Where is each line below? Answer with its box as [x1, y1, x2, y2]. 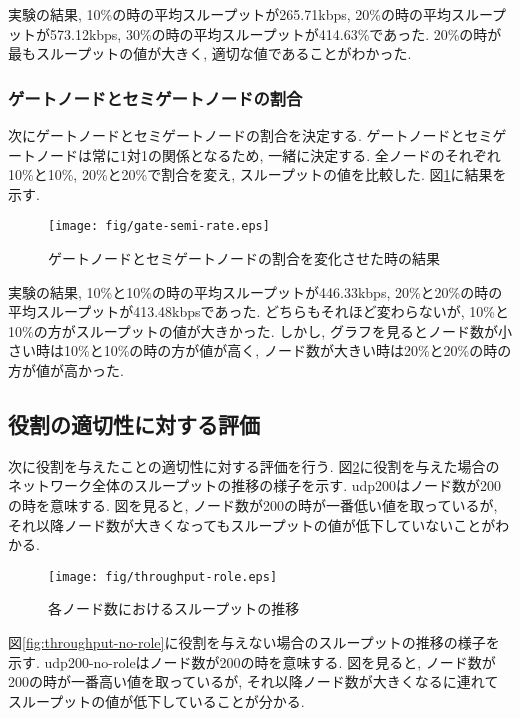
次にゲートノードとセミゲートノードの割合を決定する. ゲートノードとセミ [8, 125, 493, 145]
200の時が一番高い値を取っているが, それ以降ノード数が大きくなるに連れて [8, 671, 499, 692]
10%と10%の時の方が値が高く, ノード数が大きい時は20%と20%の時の [63, 340, 512, 361]
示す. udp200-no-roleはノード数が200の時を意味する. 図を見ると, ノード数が [8, 651, 496, 672]
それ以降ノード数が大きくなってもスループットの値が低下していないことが [8, 514, 496, 535]
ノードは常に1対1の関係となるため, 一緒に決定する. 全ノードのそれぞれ [35, 144, 501, 165]
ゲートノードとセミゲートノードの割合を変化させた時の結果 [48, 248, 440, 269]
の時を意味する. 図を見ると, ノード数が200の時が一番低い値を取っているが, [8, 494, 498, 515]
